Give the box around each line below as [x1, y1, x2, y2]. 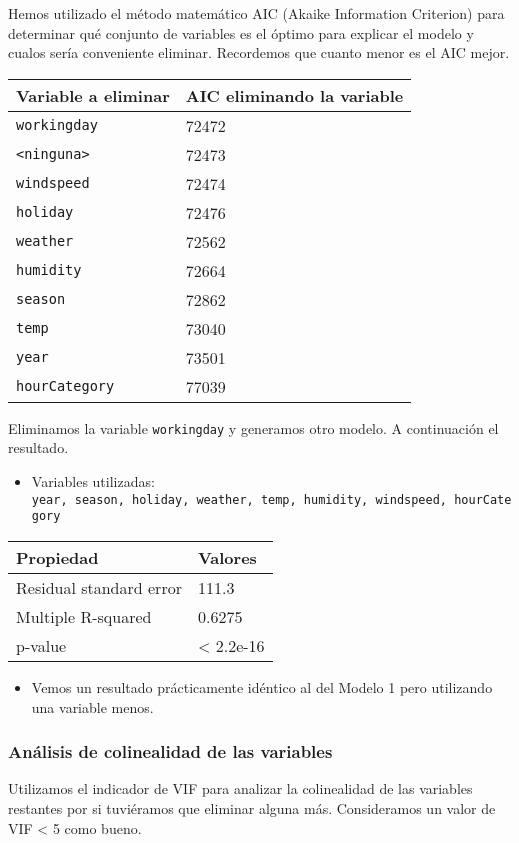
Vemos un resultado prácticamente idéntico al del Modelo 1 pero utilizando [31, 676, 493, 697]
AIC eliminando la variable [185, 83, 404, 107]
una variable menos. [31, 696, 154, 717]
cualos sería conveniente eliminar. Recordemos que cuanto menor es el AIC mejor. [8, 42, 510, 63]
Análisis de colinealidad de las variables [8, 739, 333, 764]
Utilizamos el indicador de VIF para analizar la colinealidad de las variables [8, 778, 473, 799]
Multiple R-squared [16, 604, 152, 628]
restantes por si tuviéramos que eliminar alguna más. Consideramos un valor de [8, 797, 496, 818]
